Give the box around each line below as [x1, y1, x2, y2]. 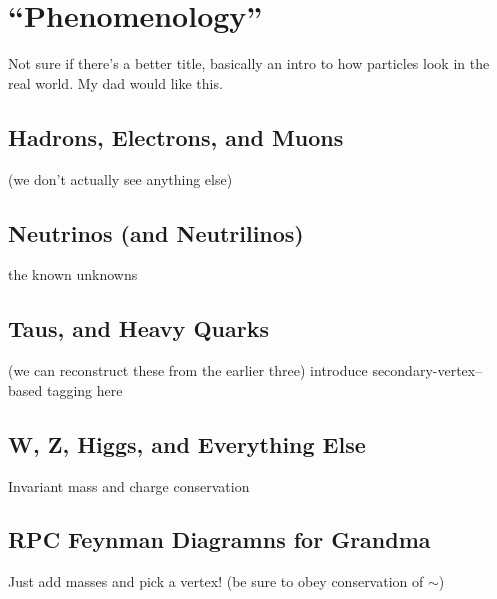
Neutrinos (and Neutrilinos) [8, 217, 304, 248]
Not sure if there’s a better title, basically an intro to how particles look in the [8, 53, 490, 74]
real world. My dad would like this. [8, 72, 223, 93]
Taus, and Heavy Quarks [8, 313, 269, 344]
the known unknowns [8, 264, 138, 285]
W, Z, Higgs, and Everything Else [8, 428, 366, 459]
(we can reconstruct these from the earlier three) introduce [8, 360, 368, 381]
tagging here [46, 379, 123, 400]
